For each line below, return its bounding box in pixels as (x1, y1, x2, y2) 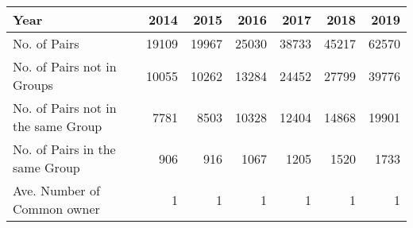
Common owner (13, 199, 100, 218)
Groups (13, 75, 53, 94)
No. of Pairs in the (13, 140, 116, 158)
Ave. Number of (13, 181, 100, 199)
